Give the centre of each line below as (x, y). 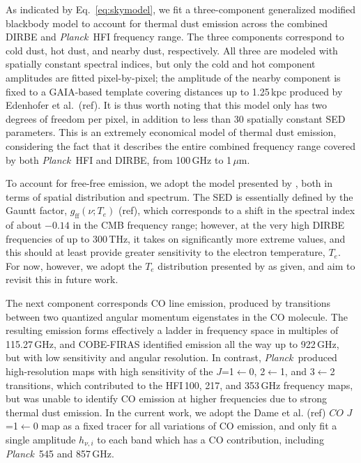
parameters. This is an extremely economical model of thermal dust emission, (171, 132)
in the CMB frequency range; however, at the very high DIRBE (209, 225)
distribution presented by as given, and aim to (256, 265)
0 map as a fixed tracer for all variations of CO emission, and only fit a (185, 426)
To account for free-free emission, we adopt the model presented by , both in (169, 183)
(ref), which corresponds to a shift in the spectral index (237, 210)
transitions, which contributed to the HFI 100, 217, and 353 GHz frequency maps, (179, 385)
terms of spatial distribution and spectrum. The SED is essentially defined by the (179, 196)
